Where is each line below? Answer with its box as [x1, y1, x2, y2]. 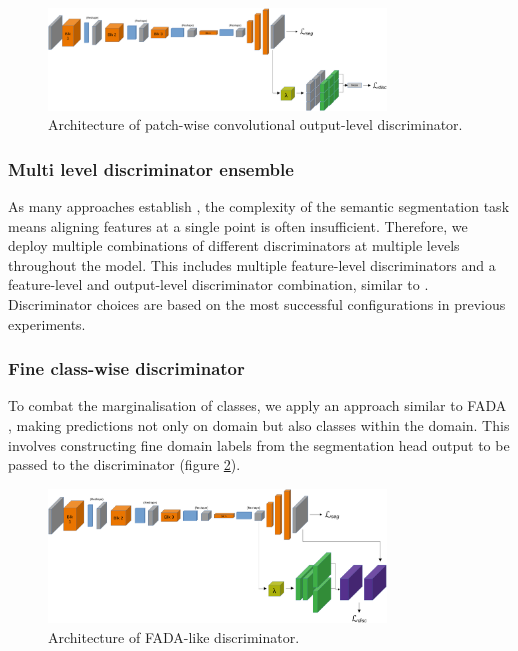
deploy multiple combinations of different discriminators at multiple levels [8, 235, 460, 256]
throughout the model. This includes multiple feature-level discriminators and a [8, 254, 496, 275]
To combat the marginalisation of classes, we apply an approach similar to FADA [8, 395, 507, 416]
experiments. [8, 313, 86, 334]
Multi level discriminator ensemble [8, 156, 294, 181]
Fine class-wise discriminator [8, 356, 245, 381]
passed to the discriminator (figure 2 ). [8, 454, 241, 475]
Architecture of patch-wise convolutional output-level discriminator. [48, 114, 463, 135]
